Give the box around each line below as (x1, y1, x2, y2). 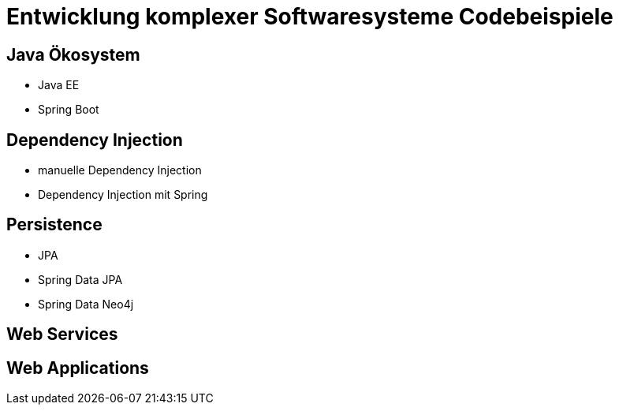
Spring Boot (38, 103, 99, 117)
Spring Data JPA (38, 272, 123, 286)
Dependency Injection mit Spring (38, 188, 208, 202)
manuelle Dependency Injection (38, 163, 202, 177)
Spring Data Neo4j (38, 297, 134, 311)
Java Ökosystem (6, 44, 140, 65)
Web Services (6, 324, 118, 345)
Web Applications (6, 357, 149, 378)
